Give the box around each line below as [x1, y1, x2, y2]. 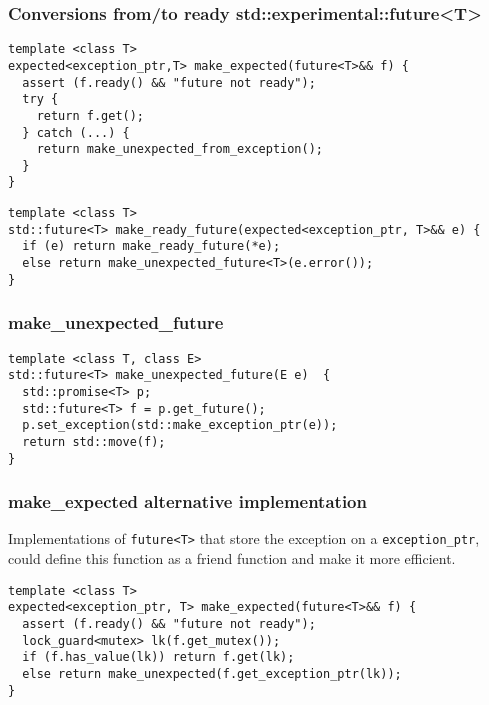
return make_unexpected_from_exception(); [36, 142, 323, 157]
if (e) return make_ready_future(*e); [22, 239, 281, 254]
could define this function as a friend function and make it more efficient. [8, 548, 456, 569]
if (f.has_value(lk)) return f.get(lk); [22, 650, 295, 665]
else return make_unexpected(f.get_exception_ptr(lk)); [22, 666, 402, 681]
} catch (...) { [22, 125, 130, 140]
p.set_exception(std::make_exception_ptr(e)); [22, 418, 338, 433]
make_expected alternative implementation [8, 489, 367, 514]
